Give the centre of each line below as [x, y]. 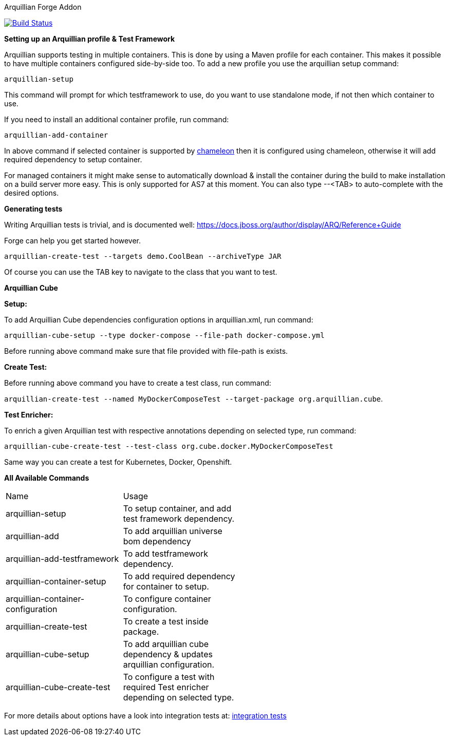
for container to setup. [166, 586]
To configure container [167, 599]
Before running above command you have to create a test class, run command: [138, 383]
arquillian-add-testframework [62, 559]
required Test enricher [166, 687]
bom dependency [157, 541]
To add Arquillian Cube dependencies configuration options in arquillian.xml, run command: [159, 320]
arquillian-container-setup [56, 581]
